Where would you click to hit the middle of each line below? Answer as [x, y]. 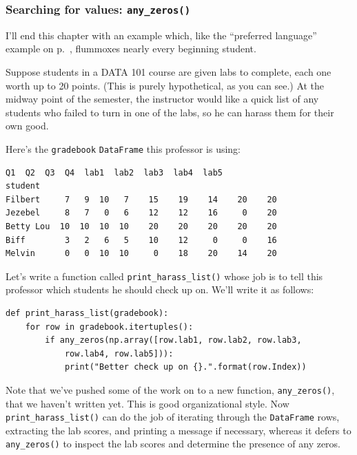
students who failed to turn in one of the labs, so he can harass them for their [170, 112]
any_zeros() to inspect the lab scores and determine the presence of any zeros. [173, 444]
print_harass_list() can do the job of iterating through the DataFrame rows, [173, 417]
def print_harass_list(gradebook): [87, 313]
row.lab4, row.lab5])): [119, 353]
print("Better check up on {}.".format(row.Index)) [185, 367]
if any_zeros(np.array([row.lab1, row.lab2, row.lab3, [173, 340]
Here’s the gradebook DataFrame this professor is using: [123, 148]
